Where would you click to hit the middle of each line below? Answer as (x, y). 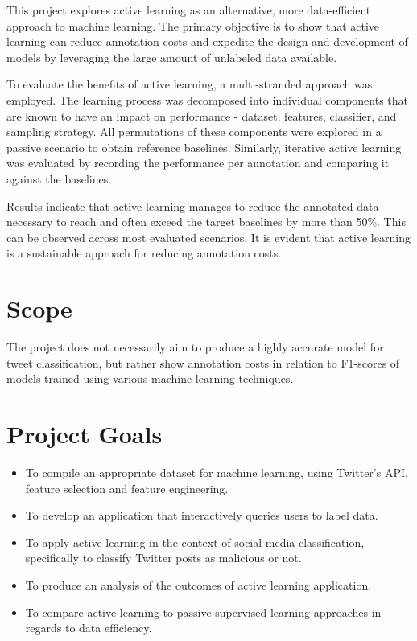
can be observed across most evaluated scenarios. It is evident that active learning (208, 237)
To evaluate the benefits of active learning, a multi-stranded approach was (190, 84)
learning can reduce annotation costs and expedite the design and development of (207, 41)
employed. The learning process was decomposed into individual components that (208, 99)
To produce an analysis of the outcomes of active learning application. (198, 584)
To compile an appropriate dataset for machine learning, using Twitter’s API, (217, 472)
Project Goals (85, 433)
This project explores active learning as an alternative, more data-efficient (189, 10)
